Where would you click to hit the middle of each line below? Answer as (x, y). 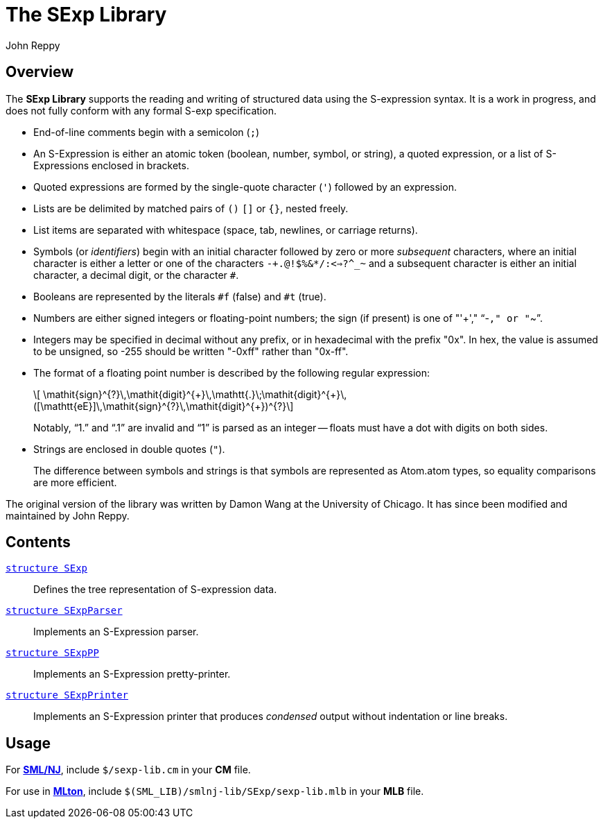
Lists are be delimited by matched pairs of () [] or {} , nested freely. (191, 208)
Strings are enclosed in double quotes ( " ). (129, 449)
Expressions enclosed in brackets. (111, 165)
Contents (38, 542)
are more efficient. (75, 482)
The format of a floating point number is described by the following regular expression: (231, 372)
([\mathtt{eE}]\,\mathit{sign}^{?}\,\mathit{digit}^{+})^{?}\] (164, 406)
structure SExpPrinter (67, 695)
